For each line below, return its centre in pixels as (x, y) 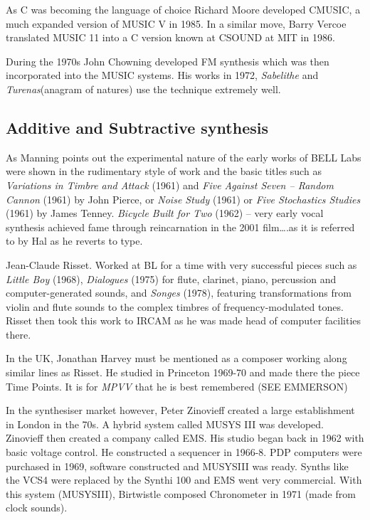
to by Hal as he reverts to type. (74, 241)
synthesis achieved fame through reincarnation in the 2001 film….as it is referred (180, 227)
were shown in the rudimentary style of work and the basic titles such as (164, 171)
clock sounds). (37, 508)
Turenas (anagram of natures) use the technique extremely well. (143, 89)
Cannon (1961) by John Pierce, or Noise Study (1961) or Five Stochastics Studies (183, 199)
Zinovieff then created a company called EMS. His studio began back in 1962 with (185, 438)
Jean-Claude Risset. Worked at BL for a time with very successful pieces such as (181, 264)
